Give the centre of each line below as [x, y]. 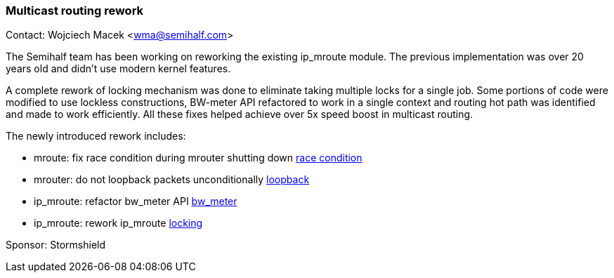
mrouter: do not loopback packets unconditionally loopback [172, 180]
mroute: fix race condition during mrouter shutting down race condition [198, 158]
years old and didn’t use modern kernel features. [118, 69]
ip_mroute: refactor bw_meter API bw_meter [136, 201]
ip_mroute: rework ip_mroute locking [118, 223]
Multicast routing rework [75, 11]
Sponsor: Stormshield [56, 245]
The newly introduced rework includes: [96, 136]
